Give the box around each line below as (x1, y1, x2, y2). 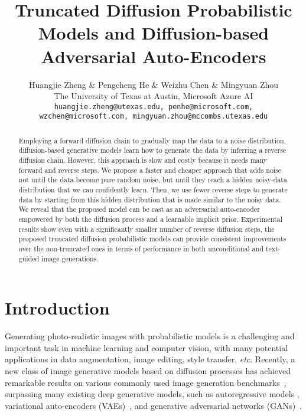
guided (18, 253, 40, 263)
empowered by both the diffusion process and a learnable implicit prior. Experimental (18, 214, 282, 224)
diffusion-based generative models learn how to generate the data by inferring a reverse (18, 145, 287, 155)
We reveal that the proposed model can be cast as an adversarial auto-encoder (18, 204, 260, 214)
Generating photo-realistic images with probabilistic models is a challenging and (5, 330, 295, 342)
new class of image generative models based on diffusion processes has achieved (5, 365, 291, 377)
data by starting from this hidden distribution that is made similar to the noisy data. (18, 194, 281, 204)
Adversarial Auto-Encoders (41, 44, 266, 68)
